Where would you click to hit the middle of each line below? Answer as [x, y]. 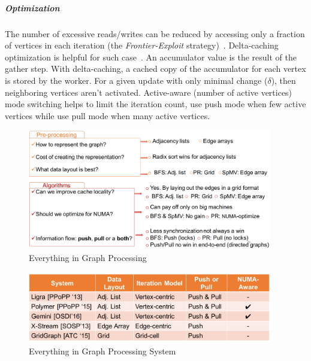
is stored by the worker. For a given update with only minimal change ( [136, 80]
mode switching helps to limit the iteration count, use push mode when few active [155, 104]
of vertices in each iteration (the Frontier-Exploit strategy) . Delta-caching [142, 45]
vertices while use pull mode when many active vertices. [108, 115]
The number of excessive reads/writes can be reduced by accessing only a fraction [155, 33]
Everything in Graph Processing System [102, 351]
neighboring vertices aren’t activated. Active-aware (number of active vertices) [149, 92]
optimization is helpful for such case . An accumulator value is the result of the [151, 57]
